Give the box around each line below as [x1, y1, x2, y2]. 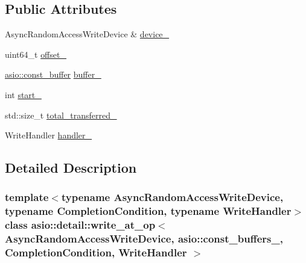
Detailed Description [5, 158, 137, 177]
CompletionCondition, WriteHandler [5, 245, 187, 260]
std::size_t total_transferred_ [5, 108, 117, 121]
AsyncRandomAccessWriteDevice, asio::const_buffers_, [5, 231, 283, 246]
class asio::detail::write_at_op [5, 217, 156, 232]
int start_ [5, 88, 42, 101]
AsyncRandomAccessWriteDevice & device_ [5, 28, 170, 40]
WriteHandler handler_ [5, 129, 92, 141]
